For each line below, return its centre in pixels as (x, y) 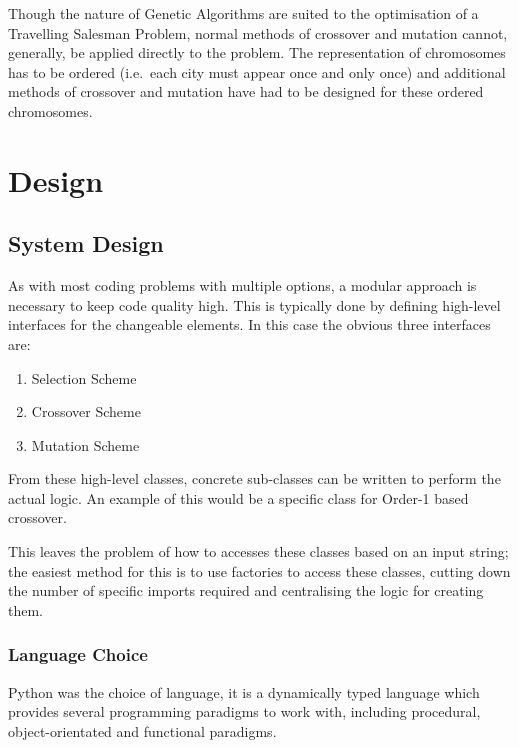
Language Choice (78, 654)
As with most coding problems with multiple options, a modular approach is (242, 285)
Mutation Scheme (85, 444)
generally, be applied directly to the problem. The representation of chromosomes (257, 52)
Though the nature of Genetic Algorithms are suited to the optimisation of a (243, 13)
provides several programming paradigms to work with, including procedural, (244, 711)
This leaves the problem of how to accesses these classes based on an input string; (258, 551)
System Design (86, 243)
